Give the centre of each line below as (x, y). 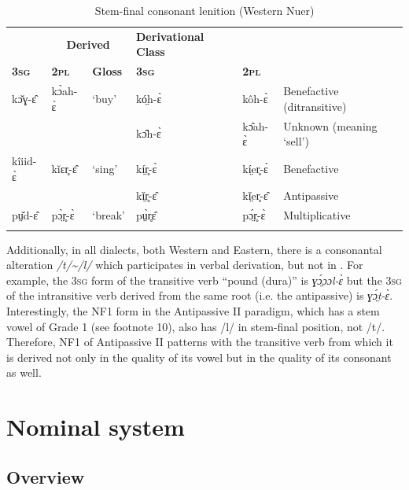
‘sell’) (296, 141)
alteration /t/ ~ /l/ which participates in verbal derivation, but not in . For (185, 265)
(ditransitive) (315, 106)
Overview (46, 476)
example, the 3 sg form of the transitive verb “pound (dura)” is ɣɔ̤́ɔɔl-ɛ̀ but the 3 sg (204, 280)
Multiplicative (317, 215)
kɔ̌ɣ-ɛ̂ (24, 98)
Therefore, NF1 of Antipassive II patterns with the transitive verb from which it (200, 342)
